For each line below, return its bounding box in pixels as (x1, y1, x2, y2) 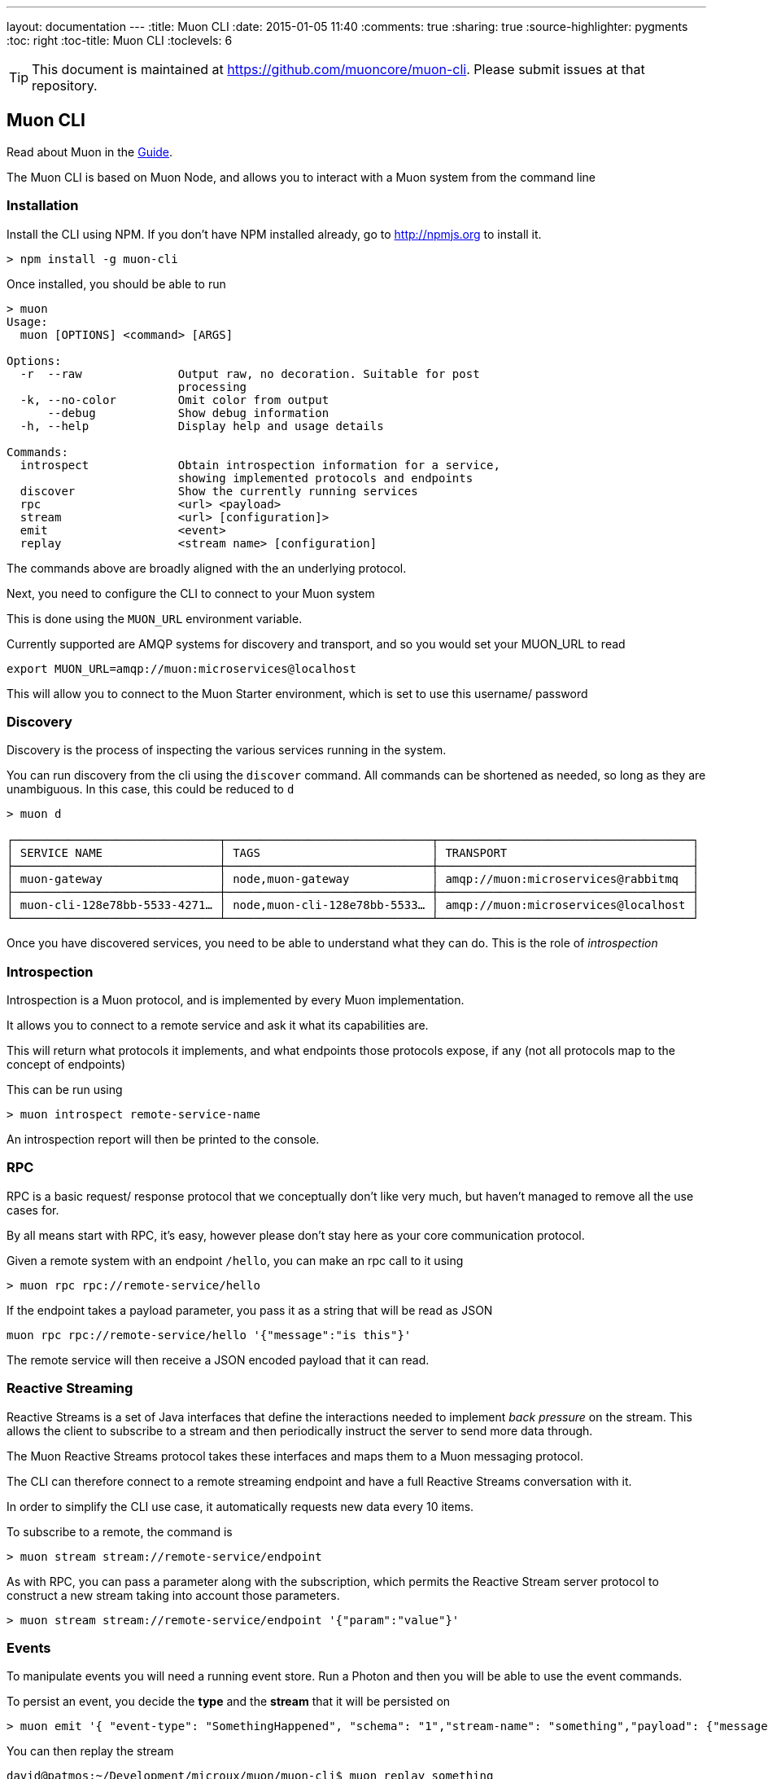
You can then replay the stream (7, 1744, 174, 1759)
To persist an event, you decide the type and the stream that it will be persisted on (7, 1694, 451, 1709)
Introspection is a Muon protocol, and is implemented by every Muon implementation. (7, 993, 465, 1008)
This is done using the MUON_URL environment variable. (7, 611, 303, 626)
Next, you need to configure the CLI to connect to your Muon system (7, 586, 375, 600)
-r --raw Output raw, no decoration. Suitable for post (20, 367, 480, 380)
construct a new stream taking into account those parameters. (7, 1588, 340, 1602)
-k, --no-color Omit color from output (20, 393, 329, 406)
